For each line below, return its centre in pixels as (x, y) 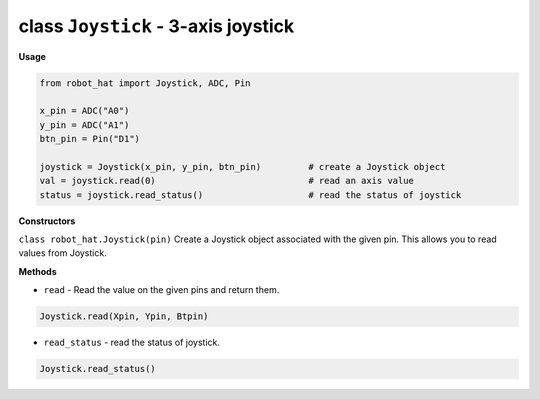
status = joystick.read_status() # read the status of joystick (250, 194)
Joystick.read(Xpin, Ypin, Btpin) (124, 316)
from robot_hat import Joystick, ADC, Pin (145, 83)
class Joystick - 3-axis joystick (156, 26)
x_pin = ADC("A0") (84, 111)
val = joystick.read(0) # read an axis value (227, 181)
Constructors (47, 221)
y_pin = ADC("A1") (84, 124)
